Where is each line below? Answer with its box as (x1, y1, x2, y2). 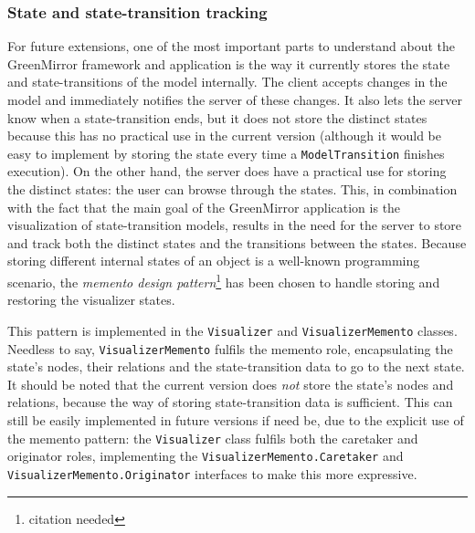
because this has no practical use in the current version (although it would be (7, 126, 441, 145)
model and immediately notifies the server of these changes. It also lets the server (7, 90, 463, 109)
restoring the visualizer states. (7, 290, 175, 309)
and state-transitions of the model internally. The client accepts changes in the (7, 72, 448, 91)
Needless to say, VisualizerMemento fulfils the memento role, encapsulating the (7, 339, 453, 358)
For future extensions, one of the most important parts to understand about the (7, 37, 456, 56)
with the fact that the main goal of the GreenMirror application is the (7, 197, 401, 216)
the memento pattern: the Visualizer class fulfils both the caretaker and (7, 428, 418, 447)
